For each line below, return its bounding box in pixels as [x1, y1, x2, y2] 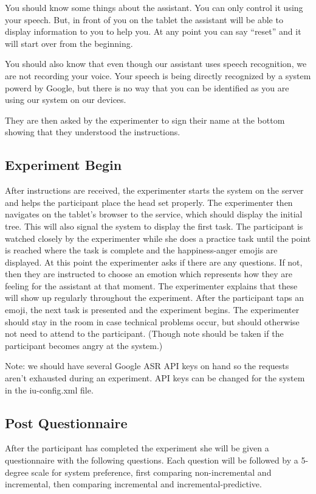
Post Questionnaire [5, 413, 128, 432]
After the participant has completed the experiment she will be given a [5, 442, 269, 454]
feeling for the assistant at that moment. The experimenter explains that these [5, 279, 298, 292]
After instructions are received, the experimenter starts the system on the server [5, 184, 304, 197]
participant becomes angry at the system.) [5, 339, 163, 351]
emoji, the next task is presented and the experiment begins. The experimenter [5, 303, 300, 316]
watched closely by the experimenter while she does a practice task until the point [5, 231, 311, 244]
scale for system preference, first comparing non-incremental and [31, 465, 272, 478]
